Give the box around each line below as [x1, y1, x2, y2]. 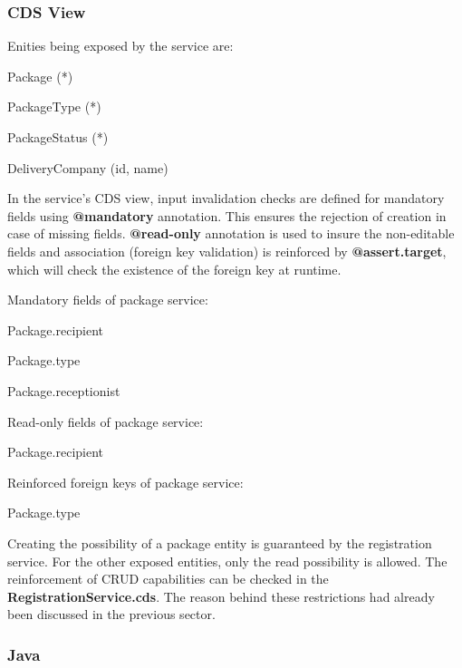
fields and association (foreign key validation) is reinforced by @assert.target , [7, 241, 447, 260]
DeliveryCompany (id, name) [7, 158, 168, 177]
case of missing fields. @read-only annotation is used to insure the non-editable [7, 224, 455, 243]
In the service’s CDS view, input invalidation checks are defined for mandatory [7, 189, 445, 208]
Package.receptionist [7, 381, 120, 400]
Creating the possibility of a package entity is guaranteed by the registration [7, 533, 432, 552]
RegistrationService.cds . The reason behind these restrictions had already [7, 586, 435, 605]
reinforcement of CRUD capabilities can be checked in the [7, 569, 329, 588]
